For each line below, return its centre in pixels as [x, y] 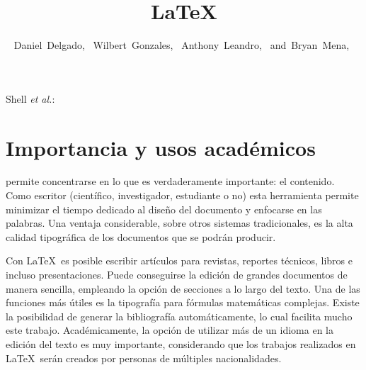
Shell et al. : [30, 98]
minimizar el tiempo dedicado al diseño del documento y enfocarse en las [164, 209]
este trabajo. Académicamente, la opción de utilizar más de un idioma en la [170, 330]
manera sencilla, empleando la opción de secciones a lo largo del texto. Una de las [183, 288]
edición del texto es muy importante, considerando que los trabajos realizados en [181, 343]
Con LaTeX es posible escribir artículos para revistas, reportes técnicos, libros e [179, 260]
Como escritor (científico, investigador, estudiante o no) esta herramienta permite [182, 195]
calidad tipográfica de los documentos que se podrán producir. [141, 236]
